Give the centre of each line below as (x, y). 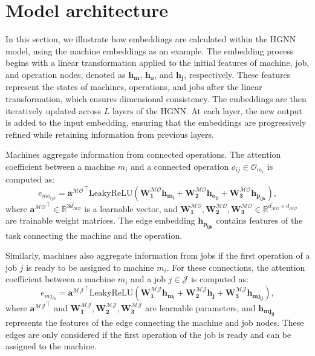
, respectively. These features (237, 74)
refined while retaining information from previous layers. (110, 134)
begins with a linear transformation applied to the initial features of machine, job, (157, 63)
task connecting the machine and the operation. (94, 235)
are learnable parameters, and (200, 307)
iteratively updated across (54, 110)
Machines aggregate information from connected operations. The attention (143, 154)
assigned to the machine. (51, 346)
